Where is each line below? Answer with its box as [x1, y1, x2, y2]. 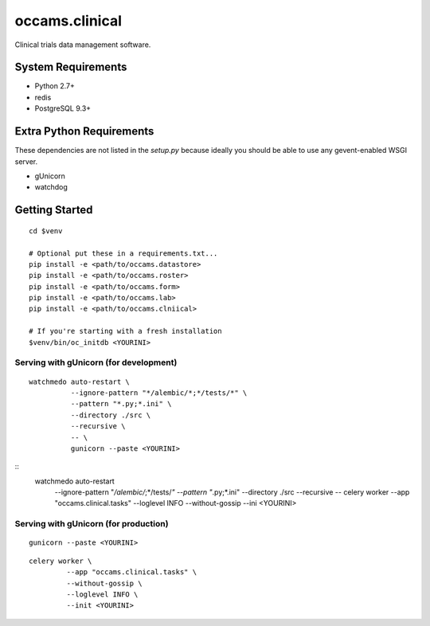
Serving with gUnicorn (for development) [14, 357, 178, 368]
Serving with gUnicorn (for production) [14, 518, 169, 530]
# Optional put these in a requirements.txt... [29, 248, 218, 258]
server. [14, 156, 38, 166]
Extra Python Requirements [14, 124, 154, 139]
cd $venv [29, 226, 63, 235]
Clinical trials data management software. [14, 40, 151, 49]
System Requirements [14, 61, 127, 74]
